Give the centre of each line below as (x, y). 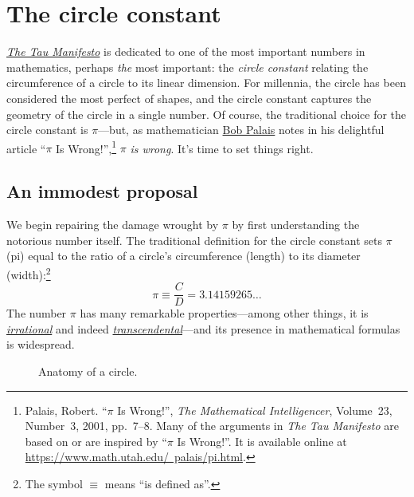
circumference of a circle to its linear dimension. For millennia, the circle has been (206, 83)
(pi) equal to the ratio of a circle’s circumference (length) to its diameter (184, 256)
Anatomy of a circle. (88, 371)
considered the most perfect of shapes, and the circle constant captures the (189, 98)
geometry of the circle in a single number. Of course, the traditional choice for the (207, 114)
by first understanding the (296, 225)
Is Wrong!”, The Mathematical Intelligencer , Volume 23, (255, 410)
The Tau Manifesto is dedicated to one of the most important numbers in (186, 51)
